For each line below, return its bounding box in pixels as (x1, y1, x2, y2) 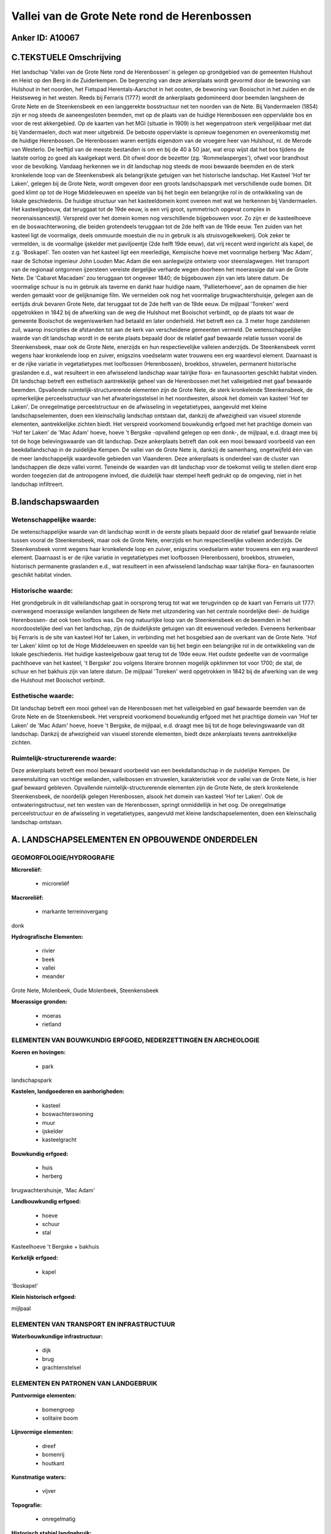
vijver (42, 1487, 56, 1495)
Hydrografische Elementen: (11, 933, 84, 940)
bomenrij (42, 1451, 64, 1459)
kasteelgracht (42, 1136, 77, 1144)
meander (42, 973, 65, 980)
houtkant (42, 1459, 64, 1467)
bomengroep (42, 1406, 75, 1413)
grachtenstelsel (42, 1364, 82, 1371)
